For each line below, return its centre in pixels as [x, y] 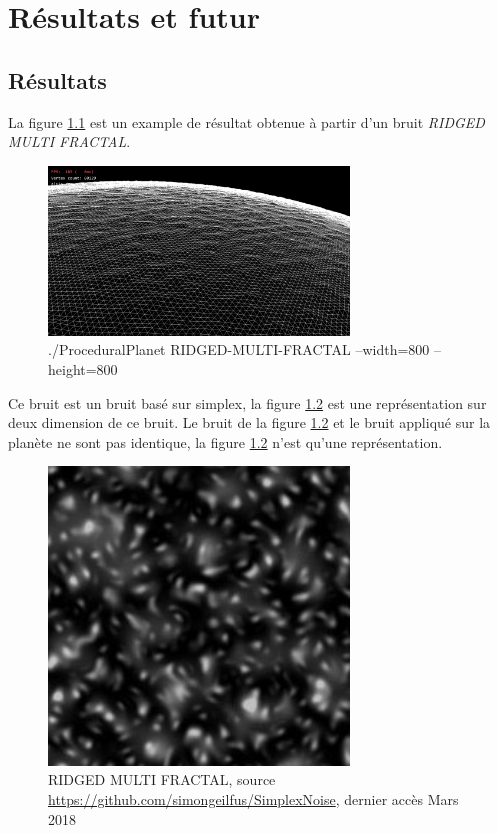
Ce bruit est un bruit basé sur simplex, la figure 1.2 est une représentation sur [247, 402]
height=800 [83, 369]
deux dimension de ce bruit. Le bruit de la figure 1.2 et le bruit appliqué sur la [249, 422]
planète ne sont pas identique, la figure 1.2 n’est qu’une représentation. [225, 441]
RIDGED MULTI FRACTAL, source [162, 779]
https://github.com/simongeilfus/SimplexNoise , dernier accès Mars [253, 799]
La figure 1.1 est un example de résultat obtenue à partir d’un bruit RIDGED [246, 121]
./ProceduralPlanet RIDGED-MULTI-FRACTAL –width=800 [239, 349]
